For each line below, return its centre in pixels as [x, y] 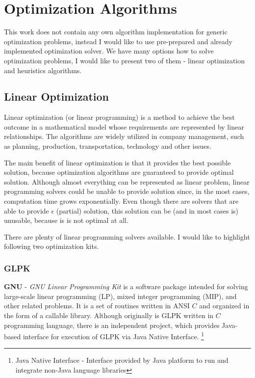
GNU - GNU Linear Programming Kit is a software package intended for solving [126, 286]
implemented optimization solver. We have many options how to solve [109, 51]
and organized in [224, 306]
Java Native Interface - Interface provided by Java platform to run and [122, 360]
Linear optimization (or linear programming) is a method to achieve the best [119, 117]
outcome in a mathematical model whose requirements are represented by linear [124, 126]
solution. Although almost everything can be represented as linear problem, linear [127, 181]
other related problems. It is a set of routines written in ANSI [97, 306]
